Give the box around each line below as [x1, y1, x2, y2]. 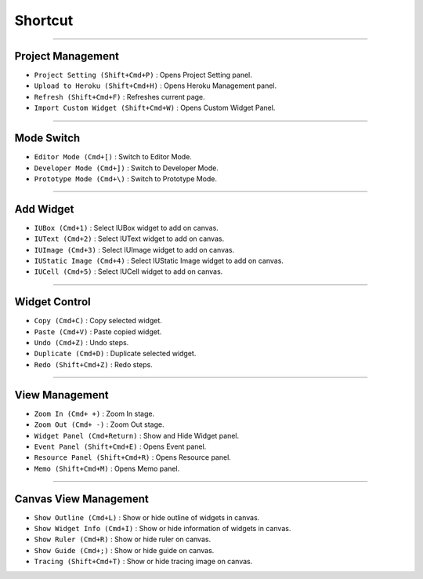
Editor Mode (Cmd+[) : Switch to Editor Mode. [34, 152, 192, 162]
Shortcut [14, 12, 74, 29]
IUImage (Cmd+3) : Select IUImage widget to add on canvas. [34, 245, 235, 254]
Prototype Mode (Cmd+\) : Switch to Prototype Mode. [34, 173, 218, 184]
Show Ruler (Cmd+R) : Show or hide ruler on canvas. [34, 534, 211, 544]
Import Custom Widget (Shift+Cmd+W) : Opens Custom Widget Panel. [34, 103, 276, 113]
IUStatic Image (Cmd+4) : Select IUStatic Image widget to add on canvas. [34, 256, 284, 265]
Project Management [14, 49, 119, 63]
